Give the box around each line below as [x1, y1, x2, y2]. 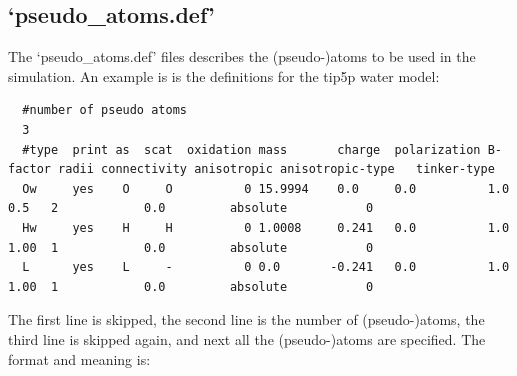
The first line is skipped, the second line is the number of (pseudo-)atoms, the [8, 309, 485, 330]
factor [8, 162, 51, 177]
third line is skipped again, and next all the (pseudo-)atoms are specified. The [8, 328, 486, 349]
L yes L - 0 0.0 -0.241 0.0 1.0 [22, 260, 510, 275]
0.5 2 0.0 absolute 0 [8, 201, 374, 216]
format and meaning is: [8, 348, 151, 369]
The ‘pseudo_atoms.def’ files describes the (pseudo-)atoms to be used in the [8, 46, 476, 67]
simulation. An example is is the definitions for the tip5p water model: [8, 65, 440, 86]
